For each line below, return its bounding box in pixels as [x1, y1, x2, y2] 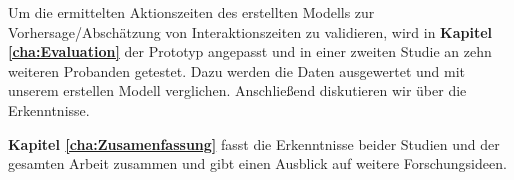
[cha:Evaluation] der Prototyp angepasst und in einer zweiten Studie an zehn [8, 41, 492, 62]
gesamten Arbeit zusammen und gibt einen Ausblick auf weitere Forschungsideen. [8, 153, 507, 174]
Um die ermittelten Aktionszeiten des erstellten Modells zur [8, 2, 375, 22]
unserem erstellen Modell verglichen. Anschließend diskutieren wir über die [8, 80, 467, 101]
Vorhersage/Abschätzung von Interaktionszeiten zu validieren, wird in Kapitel [8, 21, 493, 42]
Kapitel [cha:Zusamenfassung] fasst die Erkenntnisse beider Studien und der [8, 133, 500, 154]
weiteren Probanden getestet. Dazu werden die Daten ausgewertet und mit [8, 60, 466, 81]
